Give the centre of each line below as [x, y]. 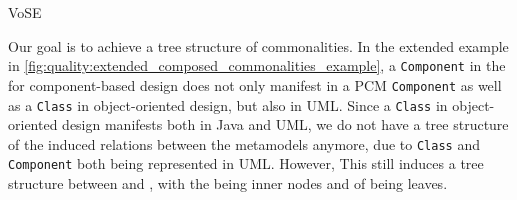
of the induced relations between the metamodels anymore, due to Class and [244, 143]
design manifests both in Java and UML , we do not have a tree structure [285, 124]
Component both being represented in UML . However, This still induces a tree [246, 163]
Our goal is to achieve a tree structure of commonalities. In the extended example [258, 45]
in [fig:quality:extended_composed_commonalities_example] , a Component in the [257, 65]
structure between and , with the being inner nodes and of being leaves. [228, 183]
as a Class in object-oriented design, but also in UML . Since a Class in [228, 104]
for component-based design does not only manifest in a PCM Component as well [255, 84]
